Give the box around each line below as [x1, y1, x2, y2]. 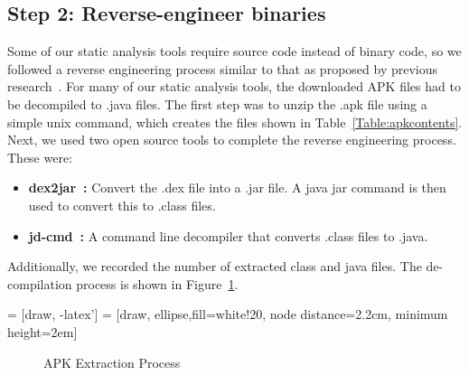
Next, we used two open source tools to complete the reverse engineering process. [7, 130, 456, 149]
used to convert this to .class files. [28, 195, 216, 214]
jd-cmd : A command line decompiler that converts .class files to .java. [28, 226, 428, 245]
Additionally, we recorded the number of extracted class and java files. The [7, 257, 422, 276]
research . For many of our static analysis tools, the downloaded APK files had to [7, 77, 461, 96]
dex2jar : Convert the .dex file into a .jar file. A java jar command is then [28, 178, 446, 197]
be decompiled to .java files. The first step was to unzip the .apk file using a [7, 94, 427, 113]
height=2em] [7, 322, 78, 341]
